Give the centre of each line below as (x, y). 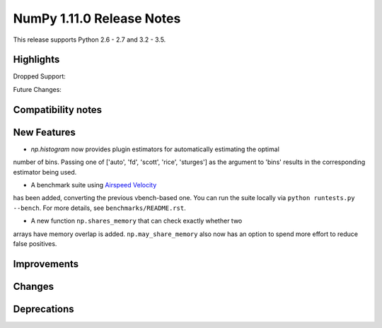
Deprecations (44, 309)
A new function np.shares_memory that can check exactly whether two (137, 221)
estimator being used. (45, 172)
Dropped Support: (40, 76)
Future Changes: (37, 89)
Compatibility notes (58, 110)
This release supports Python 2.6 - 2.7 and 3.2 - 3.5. (89, 40)
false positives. (35, 243)
